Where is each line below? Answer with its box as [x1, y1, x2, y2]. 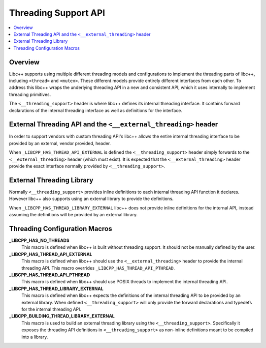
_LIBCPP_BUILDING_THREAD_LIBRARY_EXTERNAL [9, 313, 115, 319]
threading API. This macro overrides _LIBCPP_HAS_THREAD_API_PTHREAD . [21, 265, 175, 271]
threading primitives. [9, 91, 51, 97]
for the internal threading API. [21, 306, 81, 312]
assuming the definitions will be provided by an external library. [9, 212, 138, 218]
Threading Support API [9, 7, 105, 18]
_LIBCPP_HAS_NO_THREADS [9, 237, 69, 243]
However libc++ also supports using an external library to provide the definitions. [9, 196, 174, 202]
